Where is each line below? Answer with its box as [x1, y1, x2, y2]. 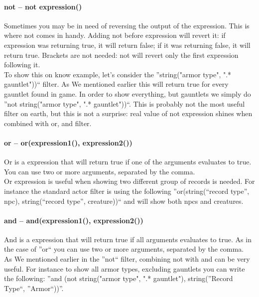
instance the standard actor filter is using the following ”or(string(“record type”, [4, 185, 250, 196]
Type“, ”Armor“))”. [4, 283, 64, 293]
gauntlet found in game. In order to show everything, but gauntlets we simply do [4, 88, 251, 99]
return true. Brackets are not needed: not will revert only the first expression [4, 49, 239, 60]
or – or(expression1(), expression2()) [4, 137, 132, 148]
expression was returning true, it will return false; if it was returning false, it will [4, 39, 251, 50]
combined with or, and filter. [4, 118, 92, 128]
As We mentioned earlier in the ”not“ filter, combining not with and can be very [4, 254, 250, 264]
